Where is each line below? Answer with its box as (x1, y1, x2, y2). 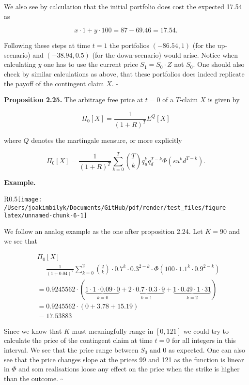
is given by (208, 94, 240, 105)
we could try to (183, 325, 229, 336)
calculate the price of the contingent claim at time (4, 335, 153, 345)
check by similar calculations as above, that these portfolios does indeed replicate (4, 68, 245, 78)
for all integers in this (171, 335, 236, 345)
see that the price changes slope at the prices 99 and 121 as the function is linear (4, 354, 244, 364)
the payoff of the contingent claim (4, 78, 104, 88)
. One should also (193, 59, 245, 69)
